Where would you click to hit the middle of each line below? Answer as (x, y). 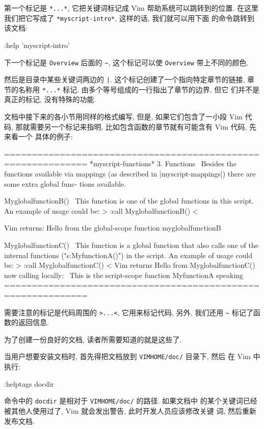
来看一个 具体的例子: (38, 136)
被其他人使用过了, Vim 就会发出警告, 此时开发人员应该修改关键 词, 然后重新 (130, 410)
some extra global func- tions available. (65, 183)
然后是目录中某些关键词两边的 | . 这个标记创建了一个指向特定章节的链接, (125, 79)
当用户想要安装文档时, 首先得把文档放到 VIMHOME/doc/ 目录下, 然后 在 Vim (127, 356)
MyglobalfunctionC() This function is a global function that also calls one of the (131, 245)
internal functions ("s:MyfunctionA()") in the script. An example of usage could (128, 255)
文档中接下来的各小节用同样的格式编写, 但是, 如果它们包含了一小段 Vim (123, 117)
